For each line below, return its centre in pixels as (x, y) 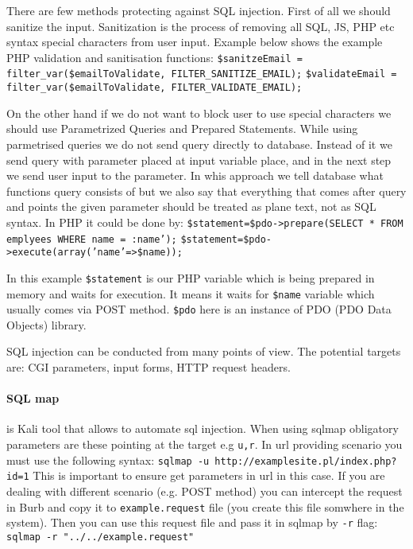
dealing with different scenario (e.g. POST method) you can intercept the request (205, 491)
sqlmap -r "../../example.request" (100, 537)
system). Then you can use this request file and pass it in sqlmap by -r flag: (192, 522)
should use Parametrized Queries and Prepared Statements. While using (182, 128)
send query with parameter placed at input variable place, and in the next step (199, 160)
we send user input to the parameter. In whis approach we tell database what (195, 175)
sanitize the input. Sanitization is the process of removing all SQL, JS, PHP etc (201, 26)
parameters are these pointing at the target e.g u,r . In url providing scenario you (205, 444)
